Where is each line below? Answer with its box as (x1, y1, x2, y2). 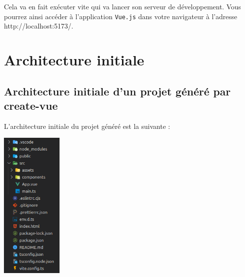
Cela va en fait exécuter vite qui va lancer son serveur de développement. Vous (4, 1, 241, 11)
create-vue (4, 98, 58, 113)
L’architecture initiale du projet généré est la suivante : (4, 121, 170, 131)
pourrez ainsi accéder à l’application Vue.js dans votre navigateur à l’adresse (4, 11, 238, 21)
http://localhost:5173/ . (4, 21, 73, 31)
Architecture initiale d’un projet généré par (4, 83, 231, 98)
